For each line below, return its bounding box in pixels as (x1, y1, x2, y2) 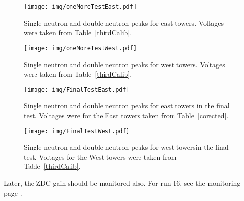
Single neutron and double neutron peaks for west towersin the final (24, 142, 229, 152)
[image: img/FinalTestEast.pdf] (24, 86, 130, 93)
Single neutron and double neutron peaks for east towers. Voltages (24, 17, 224, 28)
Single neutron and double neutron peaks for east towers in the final (24, 100, 230, 111)
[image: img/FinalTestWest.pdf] (24, 127, 130, 135)
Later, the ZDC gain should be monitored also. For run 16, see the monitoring (4, 177, 241, 188)
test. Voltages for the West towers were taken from (24, 151, 177, 161)
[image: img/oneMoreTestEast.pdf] (24, 3, 137, 10)
